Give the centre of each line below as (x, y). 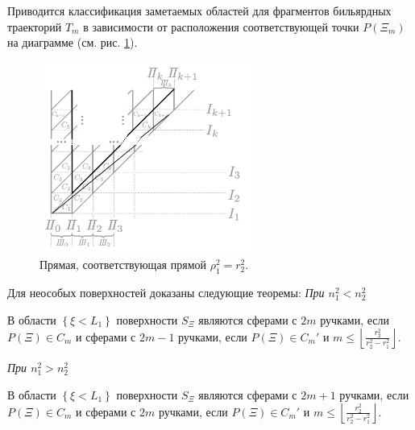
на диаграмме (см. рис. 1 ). (73, 42)
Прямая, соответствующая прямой (123, 265)
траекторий (35, 26)
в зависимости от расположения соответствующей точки (221, 26)
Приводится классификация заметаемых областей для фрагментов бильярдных (199, 10)
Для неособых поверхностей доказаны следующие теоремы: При (166, 293)
